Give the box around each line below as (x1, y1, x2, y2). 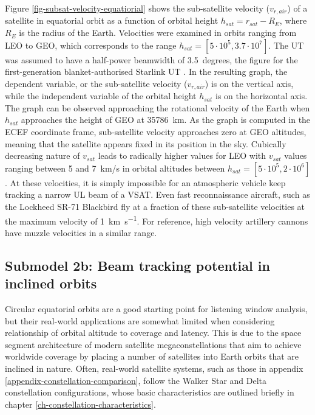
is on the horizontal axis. (215, 89, 308, 102)
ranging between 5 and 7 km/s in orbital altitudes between (5, 161, 225, 174)
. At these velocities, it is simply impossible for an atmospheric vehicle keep (5, 176, 286, 189)
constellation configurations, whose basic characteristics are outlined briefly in (5, 386, 294, 399)
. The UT (268, 38, 304, 51)
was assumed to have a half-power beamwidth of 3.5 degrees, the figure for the (5, 53, 298, 66)
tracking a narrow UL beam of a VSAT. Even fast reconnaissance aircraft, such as (5, 188, 310, 201)
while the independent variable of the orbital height (5, 89, 197, 102)
